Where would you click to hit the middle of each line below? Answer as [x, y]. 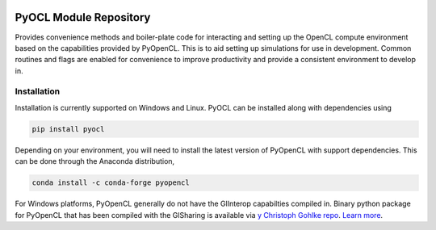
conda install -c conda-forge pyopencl [111, 183]
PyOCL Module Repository [83, 17]
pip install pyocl [68, 129]
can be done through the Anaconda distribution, [95, 161]
